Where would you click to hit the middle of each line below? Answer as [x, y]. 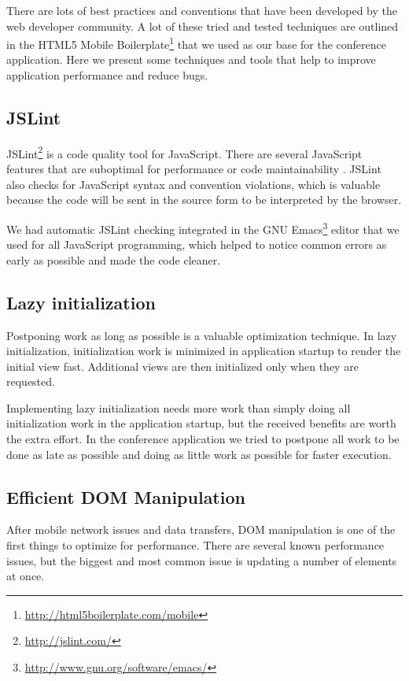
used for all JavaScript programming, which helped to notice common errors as [197, 244]
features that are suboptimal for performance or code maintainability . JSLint [194, 169]
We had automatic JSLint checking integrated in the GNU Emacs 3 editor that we [203, 228]
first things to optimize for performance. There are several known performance [195, 545]
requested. [31, 381]
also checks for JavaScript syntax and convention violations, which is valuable [193, 184]
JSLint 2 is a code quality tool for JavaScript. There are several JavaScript [184, 152]
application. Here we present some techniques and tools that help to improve [191, 59]
